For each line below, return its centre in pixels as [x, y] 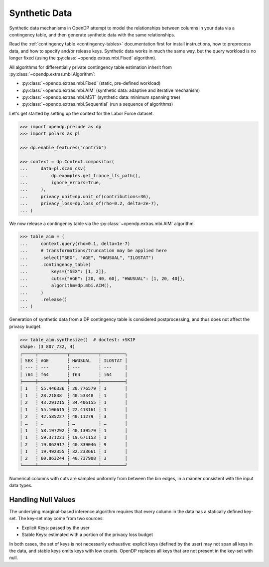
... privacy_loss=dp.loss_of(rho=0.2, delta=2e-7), [89, 204]
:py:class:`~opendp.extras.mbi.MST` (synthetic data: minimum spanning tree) [101, 97]
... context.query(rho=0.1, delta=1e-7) [75, 244]
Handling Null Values [42, 499]
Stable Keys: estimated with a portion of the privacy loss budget [87, 535]
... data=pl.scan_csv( [53, 169]
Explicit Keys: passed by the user [56, 528]
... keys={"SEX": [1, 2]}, [63, 272]
